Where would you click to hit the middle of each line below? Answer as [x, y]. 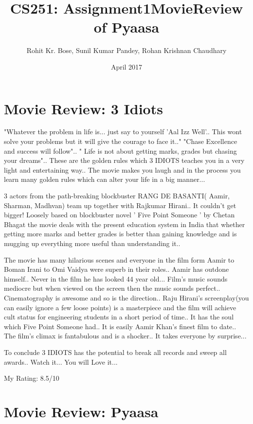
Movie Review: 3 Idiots [83, 108]
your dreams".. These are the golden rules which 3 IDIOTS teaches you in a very [124, 160]
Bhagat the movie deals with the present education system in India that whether [125, 224]
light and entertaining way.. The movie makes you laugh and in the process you [122, 169]
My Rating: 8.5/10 [32, 378]
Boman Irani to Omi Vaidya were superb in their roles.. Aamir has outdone [117, 269]
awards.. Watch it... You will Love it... [61, 362]
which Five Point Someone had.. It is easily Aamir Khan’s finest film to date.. [120, 326]
